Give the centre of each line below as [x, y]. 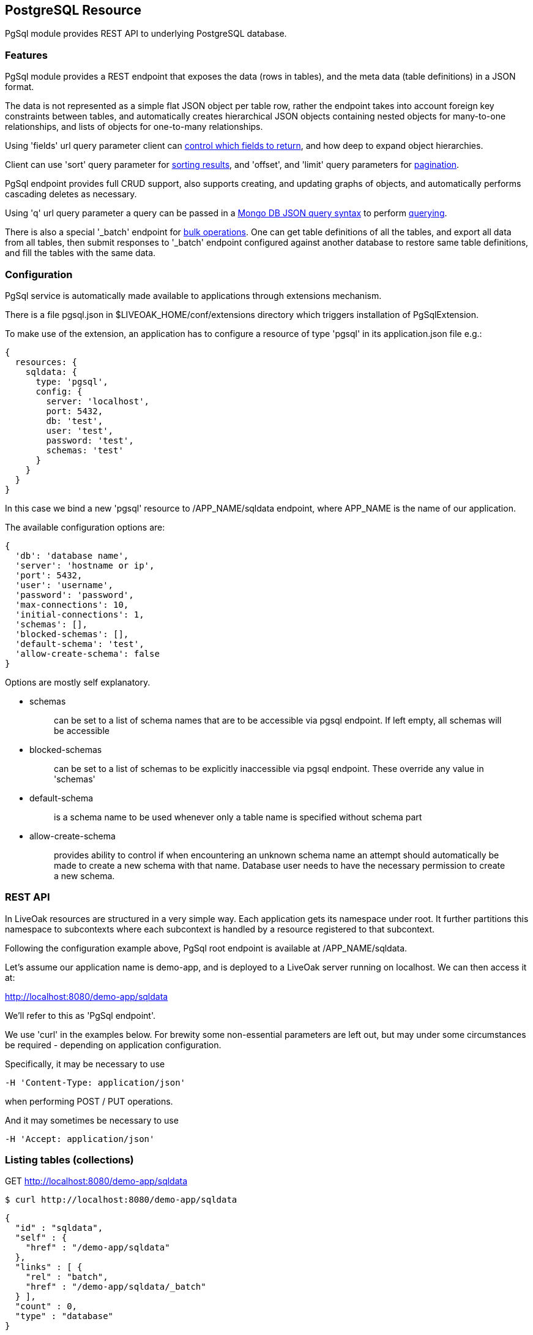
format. [20, 87]
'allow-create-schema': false [87, 653]
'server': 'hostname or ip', [85, 565]
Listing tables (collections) [69, 1160]
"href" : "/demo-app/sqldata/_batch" [116, 1287]
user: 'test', [80, 430]
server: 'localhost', [98, 401]
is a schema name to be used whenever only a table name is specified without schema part [238, 817]
